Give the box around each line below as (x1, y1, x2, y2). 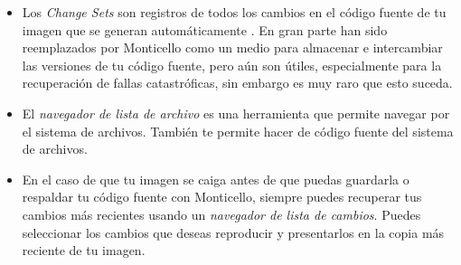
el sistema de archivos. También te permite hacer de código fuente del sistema (22, 121, 454, 140)
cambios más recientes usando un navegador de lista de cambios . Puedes (22, 204, 421, 223)
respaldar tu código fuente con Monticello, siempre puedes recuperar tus (22, 187, 422, 206)
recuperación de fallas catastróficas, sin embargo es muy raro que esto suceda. (22, 73, 453, 92)
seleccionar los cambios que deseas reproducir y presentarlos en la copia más (22, 222, 445, 241)
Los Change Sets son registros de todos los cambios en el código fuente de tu (22, 3, 447, 21)
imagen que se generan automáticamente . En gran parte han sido (22, 20, 388, 39)
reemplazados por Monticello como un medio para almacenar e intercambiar (22, 38, 443, 57)
